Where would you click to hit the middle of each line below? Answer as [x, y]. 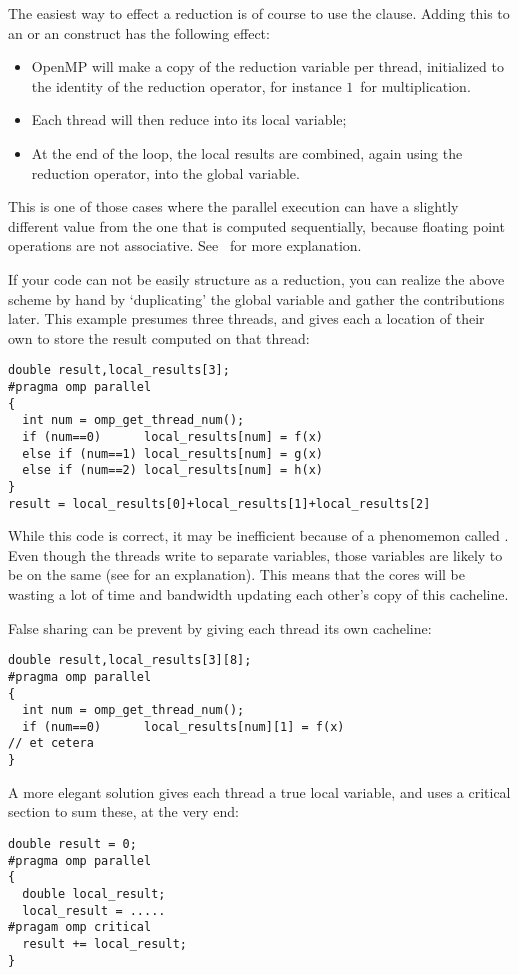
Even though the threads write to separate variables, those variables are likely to [255, 554]
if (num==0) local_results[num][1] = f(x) [183, 726]
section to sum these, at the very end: [123, 811]
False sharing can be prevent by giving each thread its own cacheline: [220, 627]
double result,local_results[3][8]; [130, 660]
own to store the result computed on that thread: [159, 337]
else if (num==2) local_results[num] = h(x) [172, 470]
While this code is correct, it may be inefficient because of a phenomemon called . [258, 535]
